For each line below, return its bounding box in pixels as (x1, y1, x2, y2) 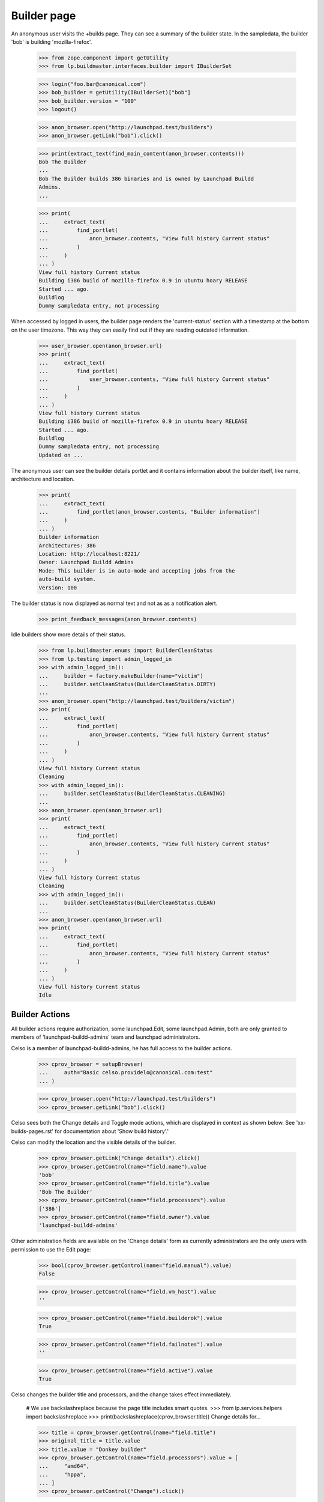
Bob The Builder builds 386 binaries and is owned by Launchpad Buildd (38, 175, 254, 182)
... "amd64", (38, 1463, 90, 1470)
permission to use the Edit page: (11, 1245, 91, 1253)
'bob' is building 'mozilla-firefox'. (11, 38, 92, 45)
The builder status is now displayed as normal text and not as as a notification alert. (11, 600, 218, 607)
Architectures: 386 (38, 542, 96, 549)
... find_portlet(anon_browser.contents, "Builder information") (38, 508, 260, 515)
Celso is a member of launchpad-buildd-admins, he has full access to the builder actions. (11, 1044, 232, 1051)
